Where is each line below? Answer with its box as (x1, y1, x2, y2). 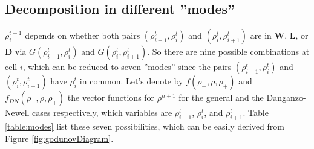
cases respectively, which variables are (32, 106, 172, 119)
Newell (5, 106, 30, 119)
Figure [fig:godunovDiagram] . (5, 132, 114, 144)
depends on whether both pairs (25, 29, 140, 42)
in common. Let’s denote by (79, 75, 183, 87)
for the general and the (178, 91, 264, 104)
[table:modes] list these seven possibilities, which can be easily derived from (5, 120, 284, 132)
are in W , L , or (250, 29, 309, 42)
